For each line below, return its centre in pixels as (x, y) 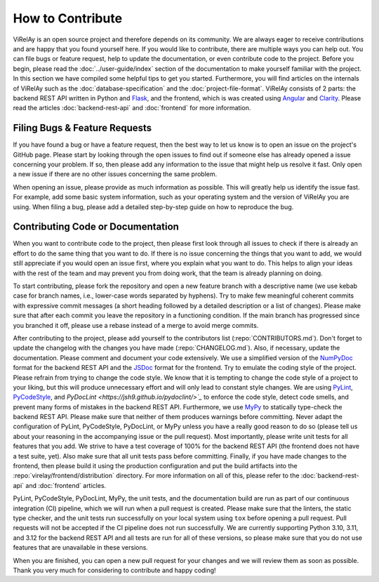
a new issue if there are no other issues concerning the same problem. (115, 174)
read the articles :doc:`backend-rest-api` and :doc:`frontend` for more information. (132, 108)
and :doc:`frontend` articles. (66, 485)
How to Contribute (68, 18)
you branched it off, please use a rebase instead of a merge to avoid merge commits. (136, 325)
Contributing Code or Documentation (96, 227)
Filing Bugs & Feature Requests (82, 128)
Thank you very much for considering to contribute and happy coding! (115, 570)
